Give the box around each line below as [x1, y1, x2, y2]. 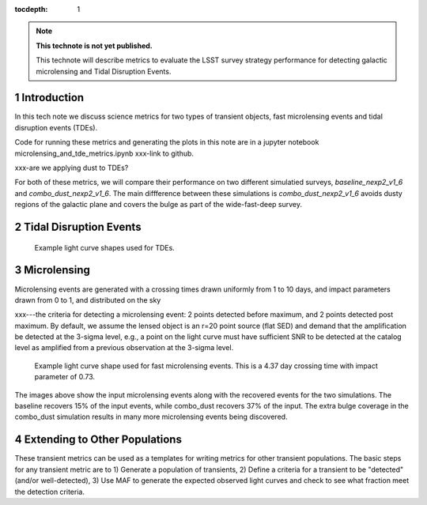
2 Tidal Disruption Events [14, 220, 142, 234]
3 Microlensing [14, 263, 91, 277]
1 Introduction [14, 91, 85, 104]
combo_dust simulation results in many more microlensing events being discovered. [14, 412, 288, 422]
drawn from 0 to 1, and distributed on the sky [14, 295, 161, 304]
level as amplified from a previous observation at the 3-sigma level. [14, 343, 234, 352]
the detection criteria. [14, 487, 85, 496]
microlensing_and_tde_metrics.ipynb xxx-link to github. [14, 149, 194, 158]
